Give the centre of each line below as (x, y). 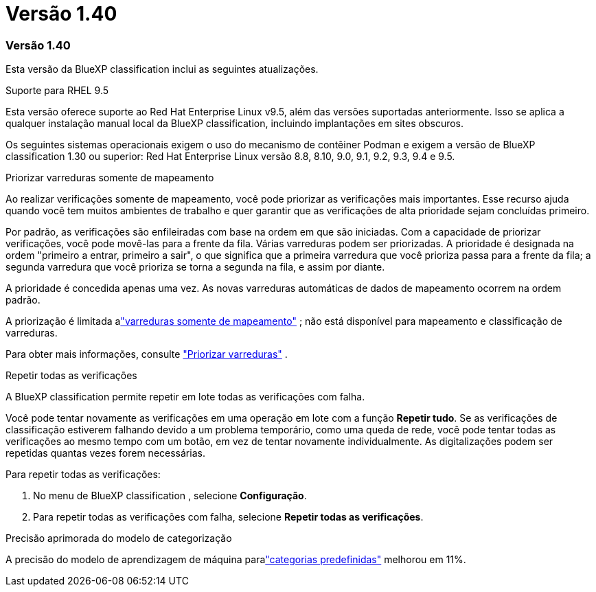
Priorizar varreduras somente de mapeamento (110, 178)
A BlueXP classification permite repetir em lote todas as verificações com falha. (185, 397)
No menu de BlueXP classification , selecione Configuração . (170, 496)
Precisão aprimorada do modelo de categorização (119, 538)
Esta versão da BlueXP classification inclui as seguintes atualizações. (162, 69)
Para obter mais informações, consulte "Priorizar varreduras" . (147, 354)
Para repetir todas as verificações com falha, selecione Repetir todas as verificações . (228, 517)
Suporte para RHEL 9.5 (57, 91)
